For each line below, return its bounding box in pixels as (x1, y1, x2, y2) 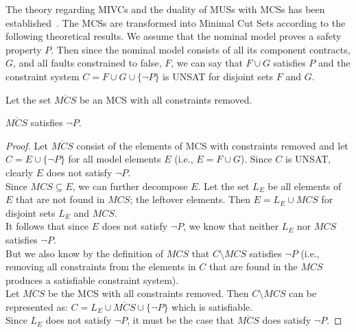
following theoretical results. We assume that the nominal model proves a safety (5, 29, 342, 43)
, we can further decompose (72, 178, 188, 193)
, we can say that (171, 56, 243, 70)
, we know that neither (183, 219, 279, 233)
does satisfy (262, 313, 311, 327)
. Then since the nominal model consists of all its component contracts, (51, 42, 351, 56)
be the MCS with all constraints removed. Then (47, 286, 249, 300)
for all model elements (68, 152, 161, 166)
